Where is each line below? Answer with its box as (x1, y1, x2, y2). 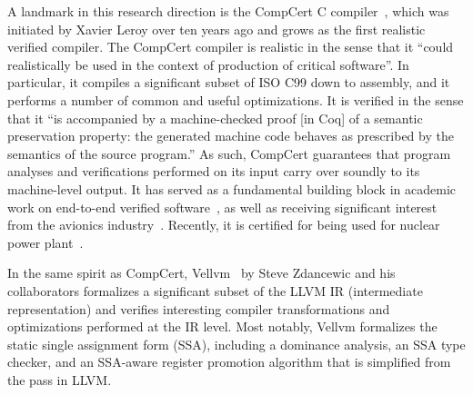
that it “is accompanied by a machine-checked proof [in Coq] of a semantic (7, 108, 423, 127)
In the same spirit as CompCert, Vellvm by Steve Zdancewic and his (7, 263, 396, 282)
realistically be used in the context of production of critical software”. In (7, 54, 409, 74)
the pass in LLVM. (7, 370, 112, 389)
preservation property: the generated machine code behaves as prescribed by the (7, 126, 454, 145)
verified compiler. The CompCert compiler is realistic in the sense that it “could (7, 37, 454, 56)
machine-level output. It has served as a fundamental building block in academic (7, 179, 456, 198)
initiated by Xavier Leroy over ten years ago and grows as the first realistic (7, 19, 426, 38)
